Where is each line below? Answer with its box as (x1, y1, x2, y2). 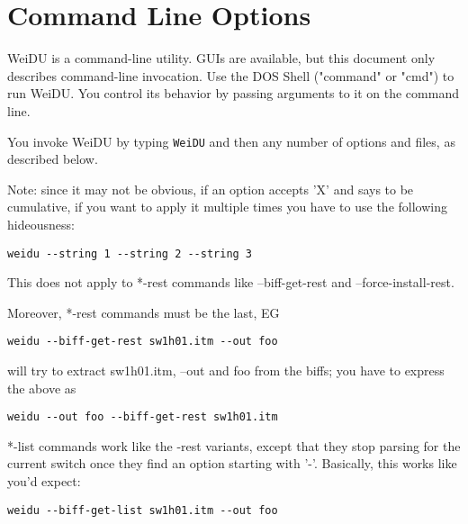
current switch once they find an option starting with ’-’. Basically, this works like (7, 454, 457, 473)
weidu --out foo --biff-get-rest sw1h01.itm (7, 411, 278, 424)
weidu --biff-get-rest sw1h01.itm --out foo (7, 335, 278, 348)
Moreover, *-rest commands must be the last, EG (7, 303, 280, 321)
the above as (7, 378, 76, 397)
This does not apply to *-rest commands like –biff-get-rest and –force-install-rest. (7, 273, 454, 292)
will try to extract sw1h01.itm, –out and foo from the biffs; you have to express (7, 361, 445, 380)
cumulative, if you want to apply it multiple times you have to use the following (7, 197, 447, 216)
